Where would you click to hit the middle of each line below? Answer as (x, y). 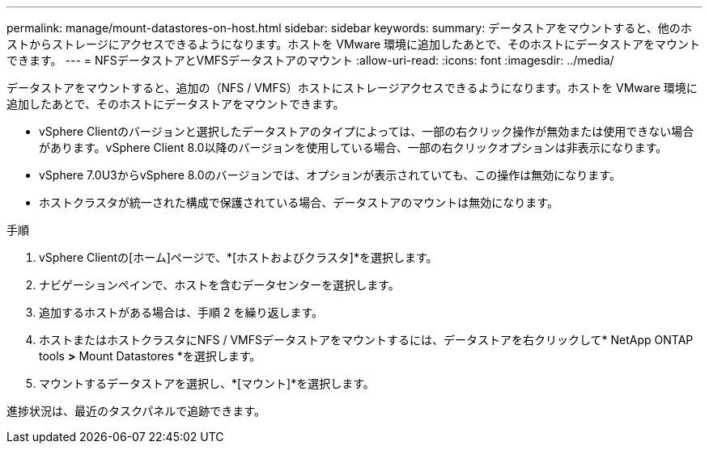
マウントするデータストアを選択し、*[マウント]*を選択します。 (207, 383)
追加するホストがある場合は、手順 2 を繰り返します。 (181, 312)
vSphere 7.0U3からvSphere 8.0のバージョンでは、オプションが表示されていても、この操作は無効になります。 (330, 175)
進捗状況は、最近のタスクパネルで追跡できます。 (136, 411)
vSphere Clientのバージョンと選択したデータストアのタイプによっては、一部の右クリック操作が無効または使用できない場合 (367, 131)
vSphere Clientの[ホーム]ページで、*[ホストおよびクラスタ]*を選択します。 (238, 257)
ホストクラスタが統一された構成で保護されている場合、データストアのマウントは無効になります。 (299, 202)
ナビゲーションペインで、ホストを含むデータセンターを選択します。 (219, 285)
